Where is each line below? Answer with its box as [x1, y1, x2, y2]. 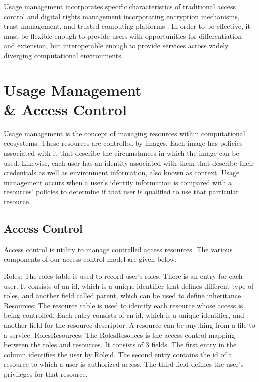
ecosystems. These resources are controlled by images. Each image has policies [4, 138, 243, 148]
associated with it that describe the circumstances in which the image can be [4, 148, 239, 158]
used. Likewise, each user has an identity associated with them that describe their [4, 157, 254, 168]
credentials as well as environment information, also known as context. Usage [4, 167, 240, 178]
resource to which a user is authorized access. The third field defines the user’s [4, 359, 244, 369]
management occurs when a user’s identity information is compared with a [4, 177, 232, 187]
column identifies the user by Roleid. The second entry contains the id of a [4, 349, 232, 359]
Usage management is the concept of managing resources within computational [4, 128, 245, 138]
